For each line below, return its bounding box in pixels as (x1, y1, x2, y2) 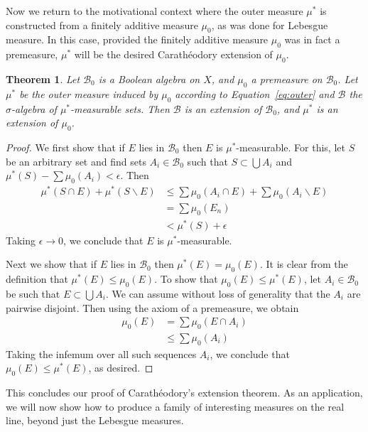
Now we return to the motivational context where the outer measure (6, 4, 303, 18)
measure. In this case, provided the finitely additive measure (6, 32, 269, 47)
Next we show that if (6, 256, 97, 271)
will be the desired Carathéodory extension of (74, 47, 273, 62)
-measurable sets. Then (70, 101, 170, 116)
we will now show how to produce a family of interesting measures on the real (6, 399, 345, 414)
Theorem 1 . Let (6, 71, 80, 86)
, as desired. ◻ (88, 360, 153, 375)
